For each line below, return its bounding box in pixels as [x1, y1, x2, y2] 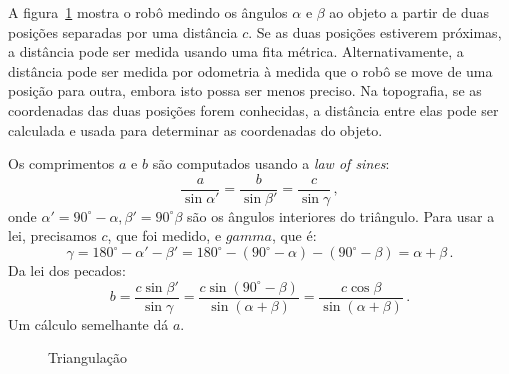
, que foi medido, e [107, 225, 222, 246]
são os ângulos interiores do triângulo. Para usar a [186, 205, 495, 226]
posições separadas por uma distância [8, 21, 238, 42]
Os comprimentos [8, 153, 115, 174]
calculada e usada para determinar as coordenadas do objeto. [8, 119, 383, 140]
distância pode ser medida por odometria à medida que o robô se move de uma [8, 60, 493, 81]
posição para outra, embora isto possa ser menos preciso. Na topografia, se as [8, 80, 482, 101]
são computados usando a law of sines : [152, 153, 390, 174]
